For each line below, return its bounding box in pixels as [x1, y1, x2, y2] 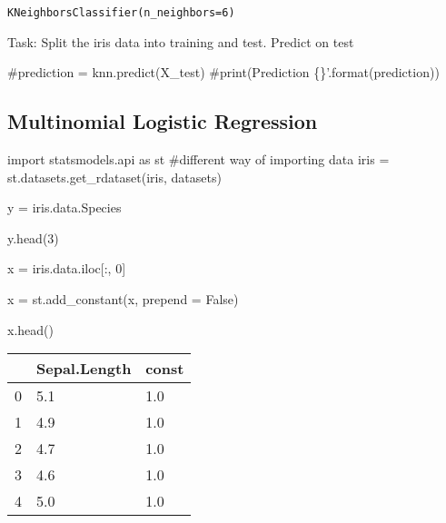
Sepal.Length [36, 358, 132, 380]
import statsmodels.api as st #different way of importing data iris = [7, 150, 390, 169]
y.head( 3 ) [7, 228, 59, 247]
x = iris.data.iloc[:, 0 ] [7, 259, 126, 278]
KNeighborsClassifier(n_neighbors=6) [7, 6, 235, 19]
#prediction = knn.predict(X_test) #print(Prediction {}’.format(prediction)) [7, 63, 440, 82]
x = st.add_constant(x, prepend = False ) [7, 290, 239, 309]
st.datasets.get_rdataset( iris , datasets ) [7, 167, 222, 186]
